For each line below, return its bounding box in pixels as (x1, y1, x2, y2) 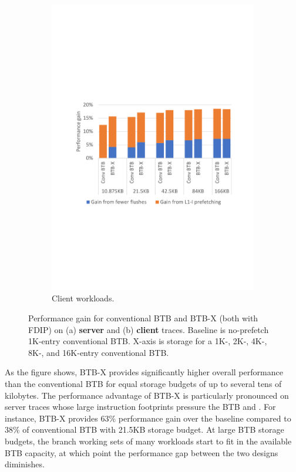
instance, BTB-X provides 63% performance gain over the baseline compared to (5, 412, 291, 424)
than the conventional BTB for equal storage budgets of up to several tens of (5, 377, 282, 389)
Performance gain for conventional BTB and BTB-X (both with (28, 311, 258, 324)
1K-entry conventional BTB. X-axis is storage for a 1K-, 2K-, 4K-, (28, 335, 267, 347)
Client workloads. (52, 292, 115, 304)
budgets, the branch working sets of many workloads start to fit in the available (5, 434, 292, 447)
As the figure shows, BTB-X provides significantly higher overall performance (5, 366, 283, 378)
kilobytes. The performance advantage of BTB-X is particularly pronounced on (5, 389, 289, 401)
